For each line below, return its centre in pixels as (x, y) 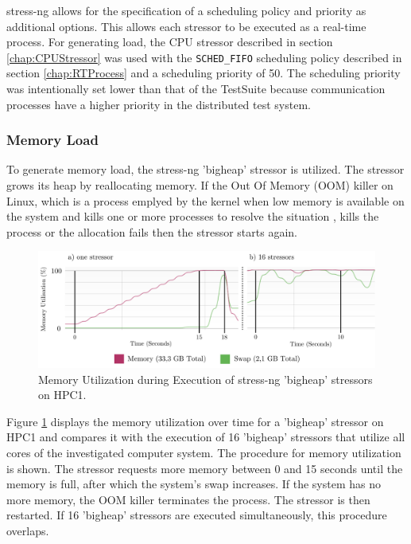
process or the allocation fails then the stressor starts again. (152, 231)
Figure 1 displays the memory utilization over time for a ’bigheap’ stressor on (195, 421)
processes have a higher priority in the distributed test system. (159, 104)
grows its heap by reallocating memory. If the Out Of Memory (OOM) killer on (200, 185)
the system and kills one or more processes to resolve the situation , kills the (193, 216)
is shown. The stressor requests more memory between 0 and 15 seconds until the (205, 468)
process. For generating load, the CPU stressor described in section (170, 42)
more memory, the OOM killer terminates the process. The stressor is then (188, 499)
